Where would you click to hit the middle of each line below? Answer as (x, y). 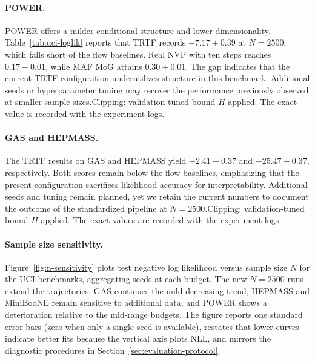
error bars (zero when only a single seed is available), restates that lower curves (152, 326)
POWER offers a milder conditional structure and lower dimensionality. (138, 30)
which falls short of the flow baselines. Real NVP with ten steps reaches (138, 54)
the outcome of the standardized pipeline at (86, 208)
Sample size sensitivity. (54, 244)
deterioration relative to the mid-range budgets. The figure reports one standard (154, 315)
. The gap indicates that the (238, 66)
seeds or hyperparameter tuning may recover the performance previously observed (157, 89)
